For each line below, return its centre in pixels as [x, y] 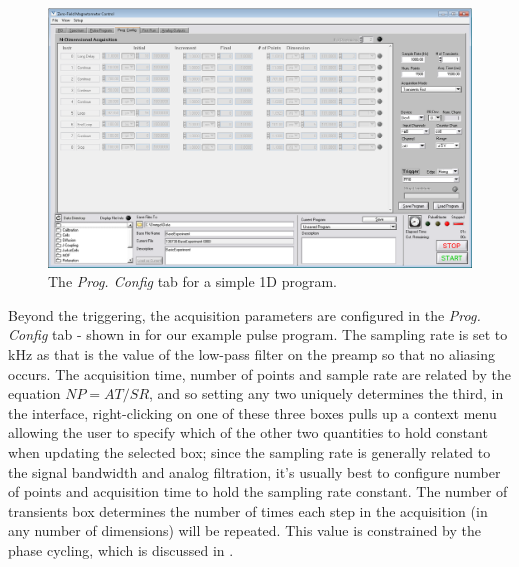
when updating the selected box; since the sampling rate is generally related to [249, 451]
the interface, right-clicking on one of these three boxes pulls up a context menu [252, 412]
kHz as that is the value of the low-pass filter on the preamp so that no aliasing [252, 353]
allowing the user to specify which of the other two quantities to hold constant [248, 432]
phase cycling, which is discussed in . [121, 549]
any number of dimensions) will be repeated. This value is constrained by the [245, 530]
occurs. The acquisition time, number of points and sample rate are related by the [259, 373]
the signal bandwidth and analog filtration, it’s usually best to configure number [254, 471]
